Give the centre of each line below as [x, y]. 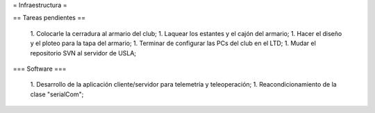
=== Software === [40, 69]
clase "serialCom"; [57, 94]
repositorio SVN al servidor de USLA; [83, 53]
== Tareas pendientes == [49, 18]
